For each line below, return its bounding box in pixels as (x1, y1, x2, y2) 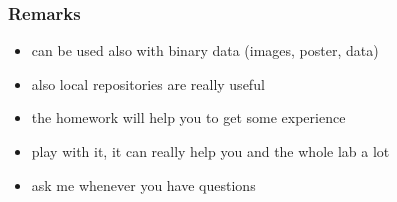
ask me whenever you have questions (31, 174, 256, 195)
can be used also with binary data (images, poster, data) (31, 40, 379, 61)
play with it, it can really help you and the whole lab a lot (31, 141, 390, 161)
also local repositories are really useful (31, 73, 265, 94)
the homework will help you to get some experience (31, 107, 346, 128)
